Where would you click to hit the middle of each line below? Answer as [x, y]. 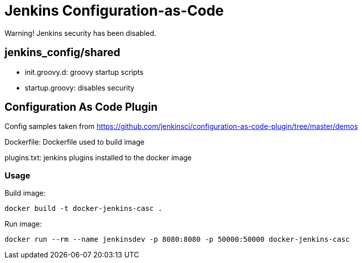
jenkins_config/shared [62, 53]
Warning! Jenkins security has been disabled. [80, 33]
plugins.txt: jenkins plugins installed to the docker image [98, 158]
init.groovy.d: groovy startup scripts [84, 72]
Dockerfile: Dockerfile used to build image [75, 142]
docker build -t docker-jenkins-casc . [83, 209]
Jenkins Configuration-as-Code [114, 11]
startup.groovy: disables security [80, 87]
